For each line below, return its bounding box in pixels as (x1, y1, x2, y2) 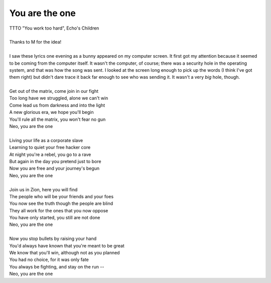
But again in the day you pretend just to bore (9, 158, 101, 164)
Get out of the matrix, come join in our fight (9, 88, 99, 94)
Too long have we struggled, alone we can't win (9, 95, 108, 101)
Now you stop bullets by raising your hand (9, 236, 97, 242)
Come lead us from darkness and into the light (9, 102, 105, 108)
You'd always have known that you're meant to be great (9, 242, 125, 248)
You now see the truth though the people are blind (9, 201, 113, 207)
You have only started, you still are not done (9, 215, 100, 221)
